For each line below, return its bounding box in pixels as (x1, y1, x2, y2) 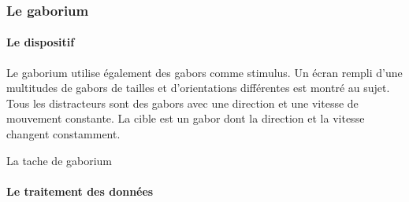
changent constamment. (6, 126, 121, 142)
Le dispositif (6, 34, 75, 50)
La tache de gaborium (6, 152, 113, 168)
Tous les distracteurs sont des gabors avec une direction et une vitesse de (6, 94, 359, 111)
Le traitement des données (6, 182, 154, 199)
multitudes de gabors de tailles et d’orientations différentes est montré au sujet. (6, 79, 390, 96)
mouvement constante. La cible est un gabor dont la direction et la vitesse (6, 110, 365, 127)
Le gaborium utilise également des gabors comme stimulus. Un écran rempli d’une (6, 64, 403, 80)
